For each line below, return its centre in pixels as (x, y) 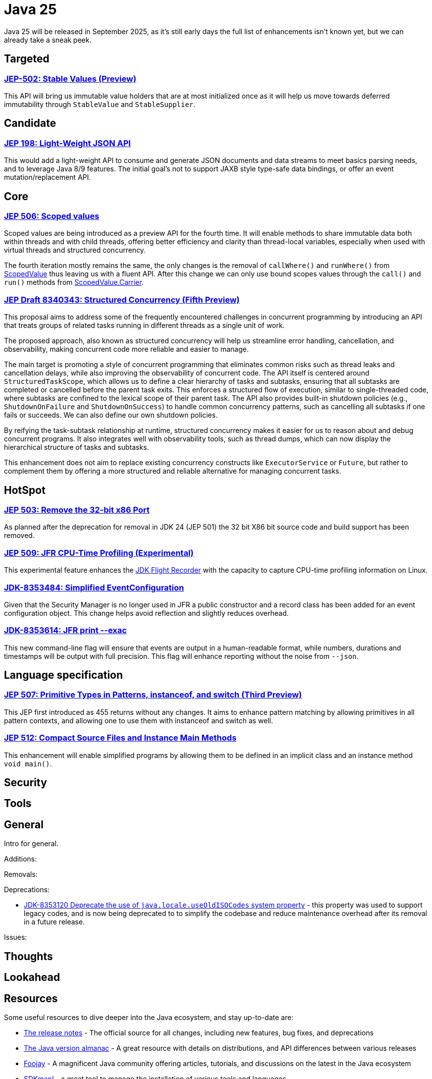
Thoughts (28, 956)
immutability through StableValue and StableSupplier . (100, 104)
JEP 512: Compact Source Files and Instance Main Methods (120, 738)
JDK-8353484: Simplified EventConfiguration (94, 587)
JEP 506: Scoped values (52, 216)
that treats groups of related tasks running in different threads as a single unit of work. (144, 325)
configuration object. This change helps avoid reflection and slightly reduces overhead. (146, 613)
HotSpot (25, 490)
